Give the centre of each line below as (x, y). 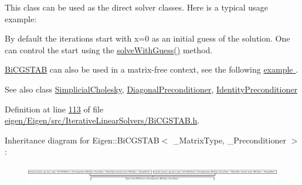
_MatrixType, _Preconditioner (230, 140)
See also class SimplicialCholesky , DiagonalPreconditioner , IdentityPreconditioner (151, 89)
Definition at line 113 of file (54, 109)
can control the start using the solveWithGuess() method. (109, 49)
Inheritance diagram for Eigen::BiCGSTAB (82, 140)
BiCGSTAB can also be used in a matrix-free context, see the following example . (152, 69)
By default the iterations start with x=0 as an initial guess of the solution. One (147, 38)
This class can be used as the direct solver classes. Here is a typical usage (136, 7)
